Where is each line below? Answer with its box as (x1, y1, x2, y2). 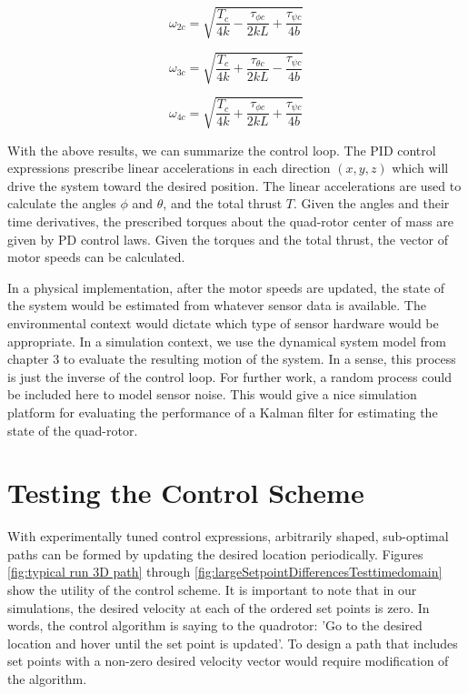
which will (392, 158, 449, 177)
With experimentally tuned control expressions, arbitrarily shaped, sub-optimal (7, 527, 449, 546)
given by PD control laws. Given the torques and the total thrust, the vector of (7, 229, 449, 248)
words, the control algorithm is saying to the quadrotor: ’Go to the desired (7, 616, 423, 635)
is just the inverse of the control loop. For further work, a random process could (7, 367, 452, 386)
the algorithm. (7, 669, 87, 689)
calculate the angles (7, 194, 116, 213)
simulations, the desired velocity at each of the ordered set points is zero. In (7, 598, 430, 617)
